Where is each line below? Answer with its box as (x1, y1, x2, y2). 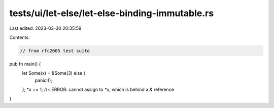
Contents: (9, 34, 30, 40)
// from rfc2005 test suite (20, 48, 90, 53)
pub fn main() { (9, 61, 41, 67)
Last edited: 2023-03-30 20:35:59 (9, 25, 82, 31)
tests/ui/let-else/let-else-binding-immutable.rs (9, 8, 214, 19)
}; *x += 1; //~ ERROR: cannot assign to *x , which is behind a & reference (22, 86, 175, 93)
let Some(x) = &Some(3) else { (22, 70, 86, 76)
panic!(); (35, 77, 53, 83)
